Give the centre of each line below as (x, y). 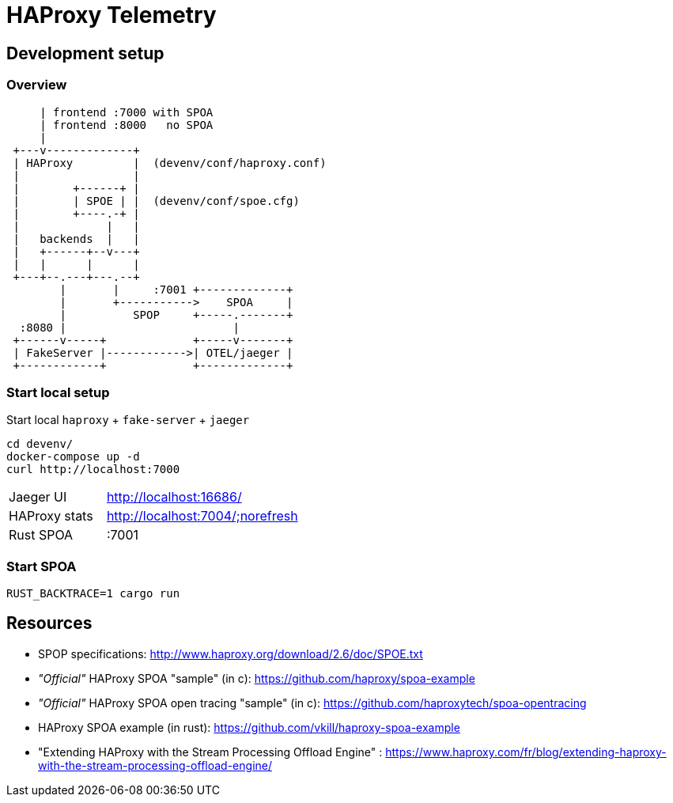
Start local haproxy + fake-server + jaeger (128, 420)
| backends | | (76, 239)
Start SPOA (42, 566)
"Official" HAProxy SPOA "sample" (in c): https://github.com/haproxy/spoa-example (257, 678)
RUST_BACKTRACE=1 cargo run (93, 594)
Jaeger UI (38, 497)
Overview (37, 85)
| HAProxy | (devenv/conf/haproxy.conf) (170, 163)
